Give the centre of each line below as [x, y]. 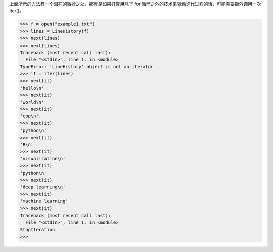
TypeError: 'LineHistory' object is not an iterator [87, 67]
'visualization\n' [43, 159]
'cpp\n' [29, 116]
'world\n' [32, 102]
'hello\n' [32, 88]
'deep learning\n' [43, 187]
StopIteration [37, 229]
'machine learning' [44, 201]
